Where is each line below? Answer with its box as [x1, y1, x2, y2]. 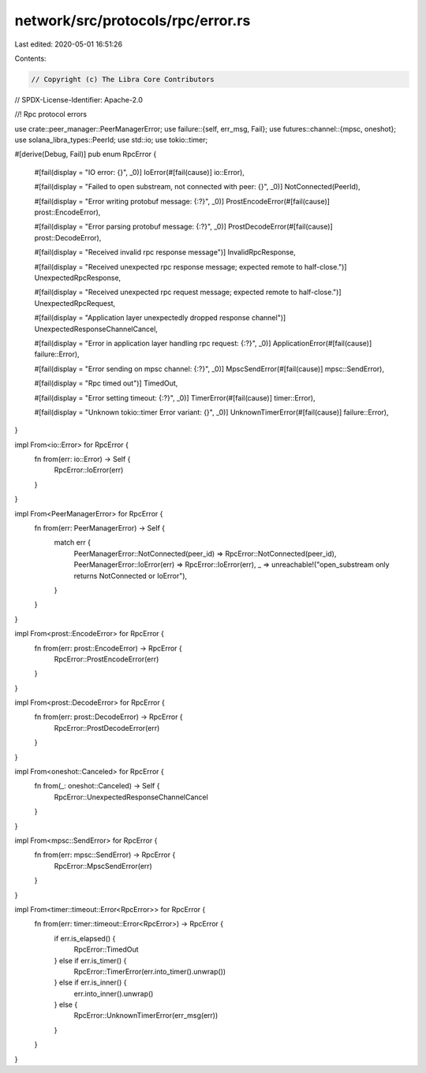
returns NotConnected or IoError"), [73, 571, 188, 580]
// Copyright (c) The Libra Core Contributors [31, 75, 215, 84]
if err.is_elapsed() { [54, 933, 116, 943]
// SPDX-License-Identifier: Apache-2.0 [14, 95, 144, 104]
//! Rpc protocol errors [14, 110, 87, 119]
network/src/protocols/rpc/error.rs [14, 12, 251, 29]
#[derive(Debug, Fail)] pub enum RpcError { [14, 150, 157, 159]
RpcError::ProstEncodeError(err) [54, 654, 159, 664]
